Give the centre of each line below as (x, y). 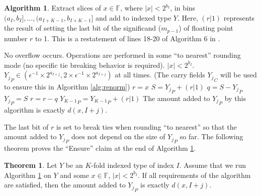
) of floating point (206, 28)
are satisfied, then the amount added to (65, 185)
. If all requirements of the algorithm (194, 175)
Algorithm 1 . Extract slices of (53, 8)
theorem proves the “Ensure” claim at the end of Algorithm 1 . (100, 148)
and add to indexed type (133, 17)
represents (239, 17)
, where (132, 8)
